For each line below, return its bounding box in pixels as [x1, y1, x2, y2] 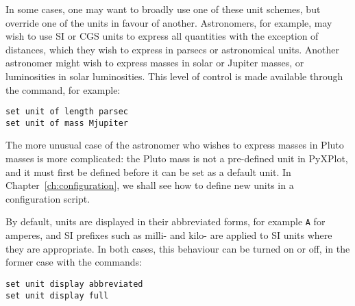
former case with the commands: [5, 255, 142, 269]
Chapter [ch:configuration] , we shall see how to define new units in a [5, 178, 294, 192]
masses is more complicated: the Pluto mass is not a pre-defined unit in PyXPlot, [5, 151, 348, 166]
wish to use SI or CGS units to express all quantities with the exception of [5, 29, 319, 43]
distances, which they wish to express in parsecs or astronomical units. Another [5, 42, 339, 56]
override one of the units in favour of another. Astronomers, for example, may [5, 15, 332, 29]
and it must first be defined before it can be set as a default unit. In [5, 164, 291, 179]
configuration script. [5, 191, 90, 205]
